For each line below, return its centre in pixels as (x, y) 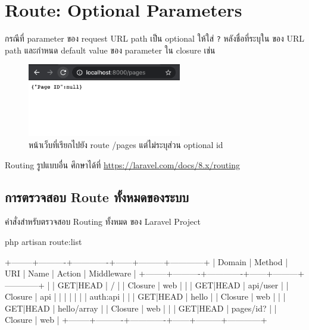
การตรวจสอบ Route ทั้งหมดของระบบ (97, 197)
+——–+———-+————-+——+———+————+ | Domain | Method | (146, 261)
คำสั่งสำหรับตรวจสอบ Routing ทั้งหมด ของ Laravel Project (103, 221)
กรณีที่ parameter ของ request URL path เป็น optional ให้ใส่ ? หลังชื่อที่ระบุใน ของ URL (154, 38)
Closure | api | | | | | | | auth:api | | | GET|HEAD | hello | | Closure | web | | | (145, 296)
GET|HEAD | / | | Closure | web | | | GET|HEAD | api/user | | (173, 285)
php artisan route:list (43, 241)
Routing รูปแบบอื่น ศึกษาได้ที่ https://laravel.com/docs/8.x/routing (122, 164)
